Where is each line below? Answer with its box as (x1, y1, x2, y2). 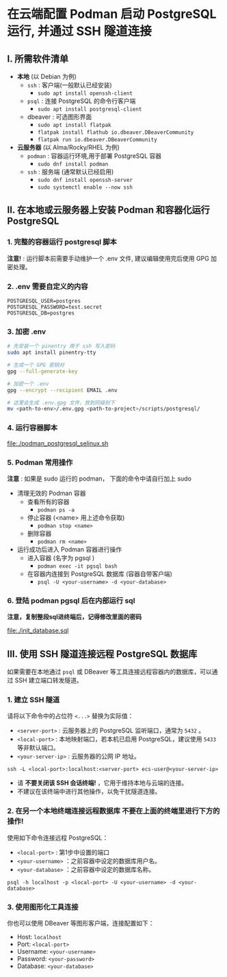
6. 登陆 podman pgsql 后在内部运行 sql (7, 595, 135, 605)
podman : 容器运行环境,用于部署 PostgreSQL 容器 (27, 152, 162, 160)
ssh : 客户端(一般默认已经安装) (27, 81, 113, 89)
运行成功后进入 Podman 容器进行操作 (16, 545, 122, 553)
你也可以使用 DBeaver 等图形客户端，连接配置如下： (7, 919, 155, 927)
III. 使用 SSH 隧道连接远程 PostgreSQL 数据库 (7, 648, 198, 660)
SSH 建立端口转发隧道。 (14, 676, 83, 684)
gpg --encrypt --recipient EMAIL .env (7, 387, 118, 393)
